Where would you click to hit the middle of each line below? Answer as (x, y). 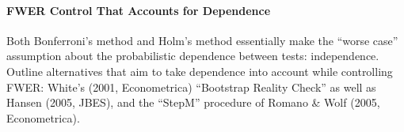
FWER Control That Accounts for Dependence (139, 10)
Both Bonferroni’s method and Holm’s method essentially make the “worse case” (202, 40)
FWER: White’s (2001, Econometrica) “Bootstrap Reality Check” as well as (191, 87)
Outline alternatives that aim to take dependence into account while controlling (200, 71)
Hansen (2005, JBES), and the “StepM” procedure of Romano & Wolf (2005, (193, 102)
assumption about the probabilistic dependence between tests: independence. (193, 56)
